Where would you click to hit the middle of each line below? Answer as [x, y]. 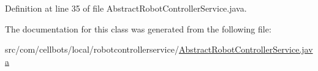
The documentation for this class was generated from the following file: [138, 28]
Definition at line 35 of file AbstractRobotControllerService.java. [126, 8]
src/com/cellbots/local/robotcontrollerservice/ [92, 49]
